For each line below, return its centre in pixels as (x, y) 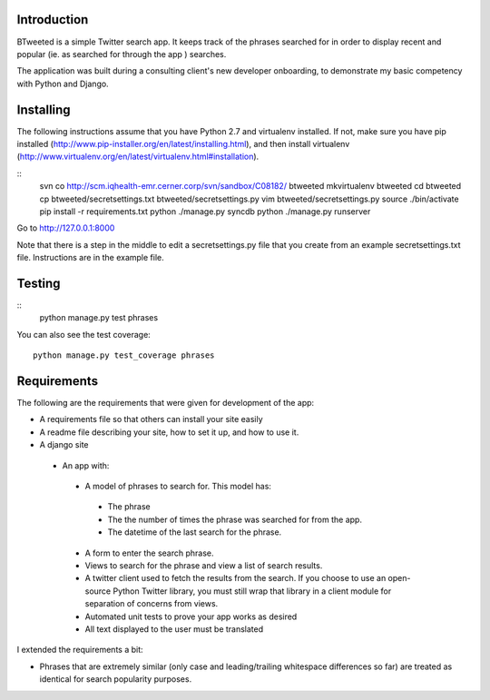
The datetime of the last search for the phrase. (195, 532)
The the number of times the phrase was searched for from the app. (235, 519)
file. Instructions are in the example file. (90, 258)
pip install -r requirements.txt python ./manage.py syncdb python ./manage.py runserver (205, 211)
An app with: (86, 465)
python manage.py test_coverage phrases (124, 355)
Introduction (53, 20)
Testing (39, 283)
